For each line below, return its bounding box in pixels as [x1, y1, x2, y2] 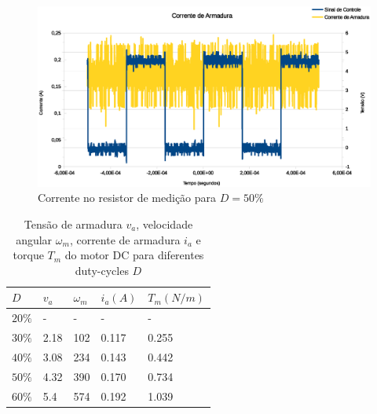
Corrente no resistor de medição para [38, 189, 217, 206]
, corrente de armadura [69, 231, 181, 247]
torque [13, 247, 44, 263]
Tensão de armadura [24, 215, 123, 232]
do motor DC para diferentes [64, 247, 204, 263]
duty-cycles [75, 262, 129, 278]
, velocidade [136, 215, 193, 232]
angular [16, 231, 53, 247]
